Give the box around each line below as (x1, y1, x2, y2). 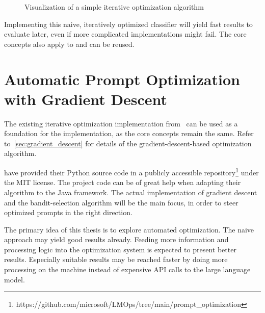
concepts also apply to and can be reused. (4, 38, 135, 49)
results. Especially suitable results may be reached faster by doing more (4, 254, 228, 265)
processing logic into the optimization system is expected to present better (4, 244, 236, 254)
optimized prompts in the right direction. (4, 207, 132, 218)
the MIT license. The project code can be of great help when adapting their (4, 177, 241, 188)
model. (4, 274, 25, 284)
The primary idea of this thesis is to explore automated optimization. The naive (4, 224, 254, 234)
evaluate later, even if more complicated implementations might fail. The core (4, 29, 247, 39)
